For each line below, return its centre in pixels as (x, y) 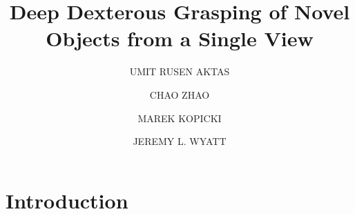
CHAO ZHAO (180, 94)
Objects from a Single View (180, 38)
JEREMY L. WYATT (180, 141)
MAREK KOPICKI (180, 118)
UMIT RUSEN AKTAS (180, 71)
